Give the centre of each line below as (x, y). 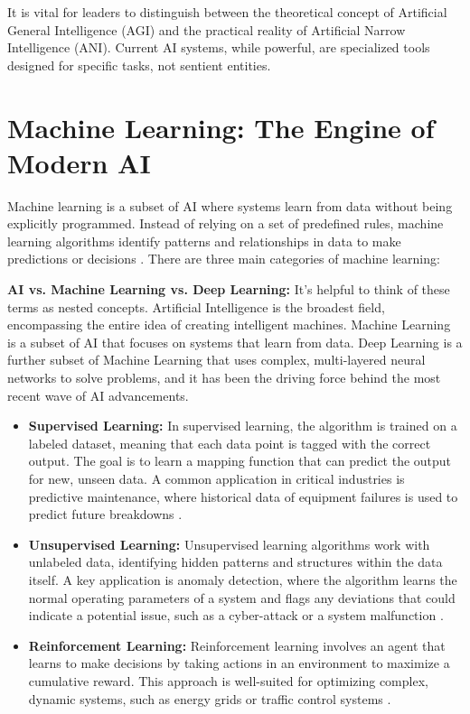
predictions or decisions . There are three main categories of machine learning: (224, 259)
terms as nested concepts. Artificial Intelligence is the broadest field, (196, 306)
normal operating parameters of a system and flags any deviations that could (242, 597)
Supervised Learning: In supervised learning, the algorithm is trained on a (243, 426)
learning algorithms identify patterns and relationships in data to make (204, 241)
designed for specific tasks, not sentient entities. (139, 65)
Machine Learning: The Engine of (221, 127)
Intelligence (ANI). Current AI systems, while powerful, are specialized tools (219, 47)
